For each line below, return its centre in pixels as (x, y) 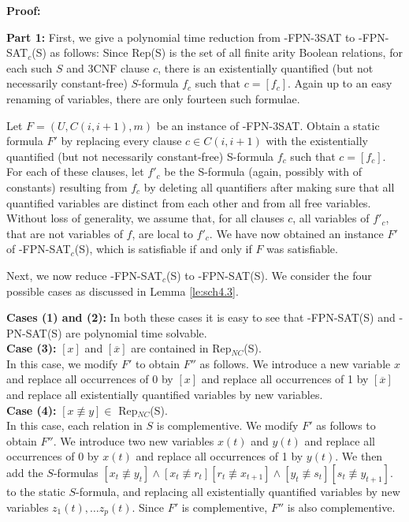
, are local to (162, 233)
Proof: (24, 10)
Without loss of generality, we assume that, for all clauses (145, 218)
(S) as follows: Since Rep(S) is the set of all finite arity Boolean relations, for (217, 52)
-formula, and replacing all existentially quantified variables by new (238, 492)
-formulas (76, 473)
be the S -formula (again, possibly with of (263, 172)
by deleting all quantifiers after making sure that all (269, 186)
